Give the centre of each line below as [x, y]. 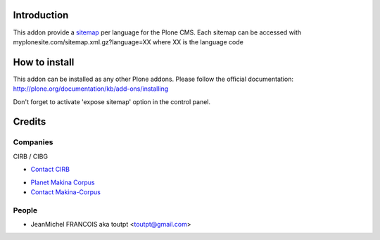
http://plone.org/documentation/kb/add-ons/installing [91, 89]
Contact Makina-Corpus [66, 192]
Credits [30, 122]
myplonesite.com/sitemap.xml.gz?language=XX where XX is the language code [128, 42]
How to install [44, 62]
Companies [33, 142]
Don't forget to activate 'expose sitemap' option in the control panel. [112, 101]
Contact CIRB [50, 170]
